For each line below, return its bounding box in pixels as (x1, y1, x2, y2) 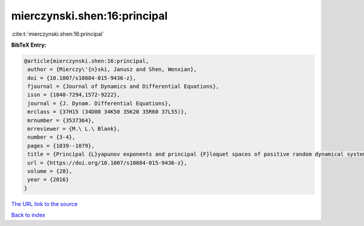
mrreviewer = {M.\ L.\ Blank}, (27, 125, 121, 133)
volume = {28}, (27, 168, 73, 174)
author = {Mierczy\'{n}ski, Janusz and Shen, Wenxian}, (27, 66, 197, 73)
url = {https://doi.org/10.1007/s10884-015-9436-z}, (27, 159, 187, 166)
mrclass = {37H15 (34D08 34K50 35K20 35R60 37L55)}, (27, 108, 187, 115)
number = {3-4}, (27, 134, 76, 141)
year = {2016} (27, 176, 69, 183)
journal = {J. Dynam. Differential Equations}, (27, 100, 172, 107)
